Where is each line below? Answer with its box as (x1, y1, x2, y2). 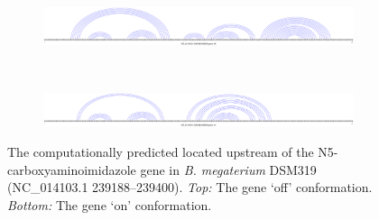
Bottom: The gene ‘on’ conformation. (7, 195, 212, 214)
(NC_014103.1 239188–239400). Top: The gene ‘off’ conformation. (7, 178, 373, 197)
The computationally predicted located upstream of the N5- (7, 142, 338, 161)
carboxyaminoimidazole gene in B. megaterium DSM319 (7, 160, 317, 179)
